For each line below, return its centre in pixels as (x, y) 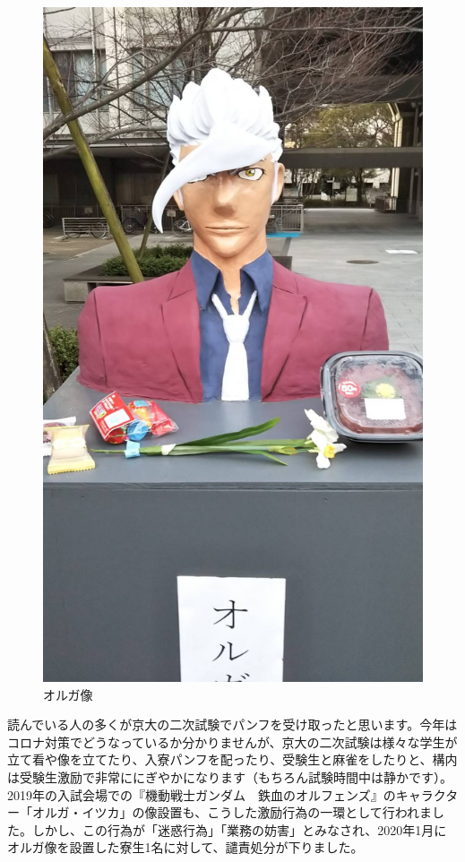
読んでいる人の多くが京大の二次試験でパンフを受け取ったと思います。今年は (232, 724)
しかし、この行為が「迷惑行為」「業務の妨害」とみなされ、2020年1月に (239, 829)
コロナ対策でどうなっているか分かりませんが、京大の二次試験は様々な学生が (232, 741)
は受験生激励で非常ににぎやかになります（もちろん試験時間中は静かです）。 (230, 777)
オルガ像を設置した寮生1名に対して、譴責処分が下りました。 (185, 847)
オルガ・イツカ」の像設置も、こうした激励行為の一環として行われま (232, 812)
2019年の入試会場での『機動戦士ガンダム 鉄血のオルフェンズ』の (202, 794)
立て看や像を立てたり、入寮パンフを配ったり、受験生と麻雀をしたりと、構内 (232, 759)
